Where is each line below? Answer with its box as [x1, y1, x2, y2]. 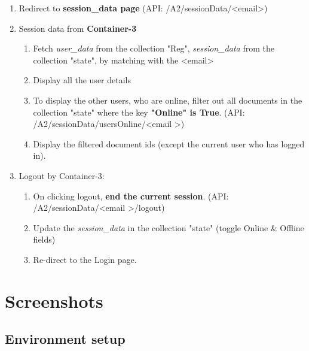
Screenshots [5, 288, 103, 313]
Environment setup [5, 329, 126, 348]
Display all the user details [33, 74, 131, 86]
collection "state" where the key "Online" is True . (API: [33, 105, 245, 118]
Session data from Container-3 [19, 22, 137, 34]
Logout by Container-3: [19, 169, 105, 181]
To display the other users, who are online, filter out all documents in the [33, 93, 302, 106]
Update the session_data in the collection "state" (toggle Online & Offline [33, 221, 304, 234]
